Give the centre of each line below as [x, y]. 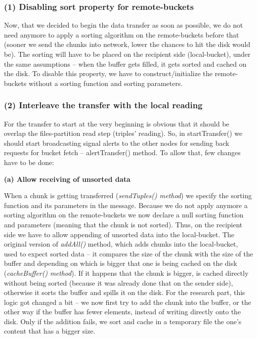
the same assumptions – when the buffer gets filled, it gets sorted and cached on [125, 64]
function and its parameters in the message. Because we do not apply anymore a [126, 205]
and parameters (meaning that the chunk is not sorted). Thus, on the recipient [123, 224]
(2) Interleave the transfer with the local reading [103, 105]
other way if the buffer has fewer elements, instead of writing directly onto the [123, 312]
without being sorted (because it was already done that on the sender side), [119, 282]
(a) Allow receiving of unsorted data [67, 179]
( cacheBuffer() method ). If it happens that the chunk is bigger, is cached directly [126, 273]
